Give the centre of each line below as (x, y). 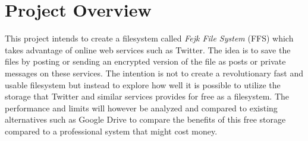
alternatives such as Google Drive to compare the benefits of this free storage (145, 119)
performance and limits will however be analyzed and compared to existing (141, 108)
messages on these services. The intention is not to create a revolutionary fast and (154, 73)
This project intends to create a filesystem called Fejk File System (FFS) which (149, 38)
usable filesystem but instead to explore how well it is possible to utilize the (143, 84)
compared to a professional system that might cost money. (111, 131)
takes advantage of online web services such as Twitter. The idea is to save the (148, 49)
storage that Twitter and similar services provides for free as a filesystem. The (147, 96)
